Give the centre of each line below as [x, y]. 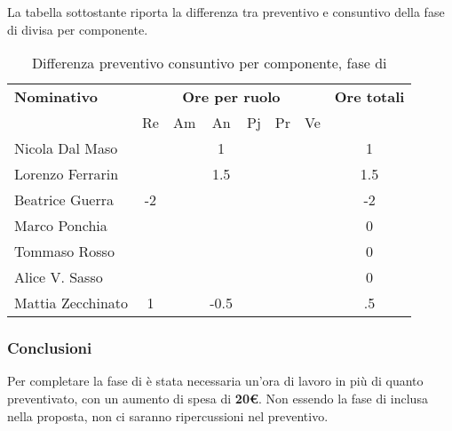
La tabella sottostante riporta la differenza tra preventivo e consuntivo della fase [226, 12]
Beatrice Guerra [64, 200]
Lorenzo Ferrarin [67, 174]
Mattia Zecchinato [71, 303]
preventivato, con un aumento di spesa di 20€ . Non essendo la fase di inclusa [218, 398]
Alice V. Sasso [59, 277]
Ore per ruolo [231, 97]
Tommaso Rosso [64, 251]
